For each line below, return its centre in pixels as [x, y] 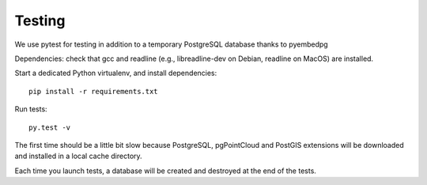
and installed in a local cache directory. [78, 156]
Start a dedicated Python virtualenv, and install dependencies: [116, 73]
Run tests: [31, 109]
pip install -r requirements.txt [93, 91]
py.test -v [50, 127]
